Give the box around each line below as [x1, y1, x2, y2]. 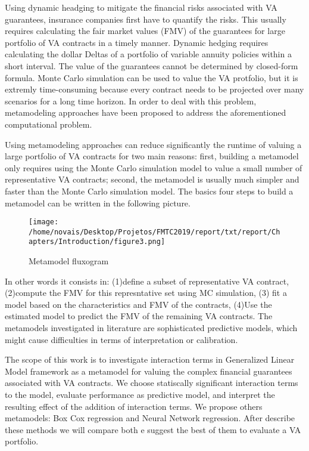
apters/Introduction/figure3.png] [29, 237, 166, 246]
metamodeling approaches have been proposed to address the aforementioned [5, 106, 286, 119]
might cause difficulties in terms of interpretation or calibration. [5, 333, 238, 345]
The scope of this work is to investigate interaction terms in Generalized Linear [5, 353, 295, 366]
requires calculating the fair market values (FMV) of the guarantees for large [5, 24, 285, 37]
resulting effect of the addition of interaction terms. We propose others [5, 400, 263, 412]
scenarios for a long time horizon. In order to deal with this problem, [5, 94, 257, 107]
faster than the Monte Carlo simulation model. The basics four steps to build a [5, 184, 294, 197]
